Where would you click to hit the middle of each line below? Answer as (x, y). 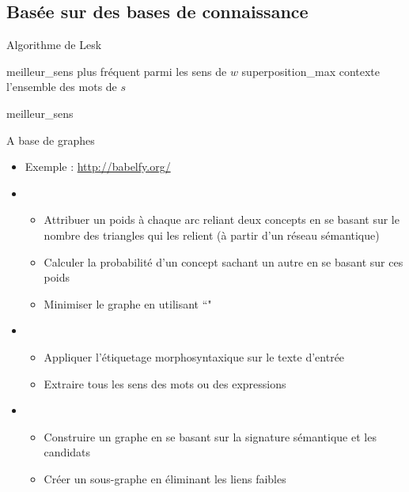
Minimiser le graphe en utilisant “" (128, 303)
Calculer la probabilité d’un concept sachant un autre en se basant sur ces (223, 261)
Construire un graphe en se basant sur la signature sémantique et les (210, 436)
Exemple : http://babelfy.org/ (98, 167)
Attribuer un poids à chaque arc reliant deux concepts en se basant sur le (222, 220)
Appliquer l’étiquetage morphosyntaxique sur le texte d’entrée (194, 356)
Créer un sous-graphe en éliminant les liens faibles (165, 478)
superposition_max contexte (311, 71)
